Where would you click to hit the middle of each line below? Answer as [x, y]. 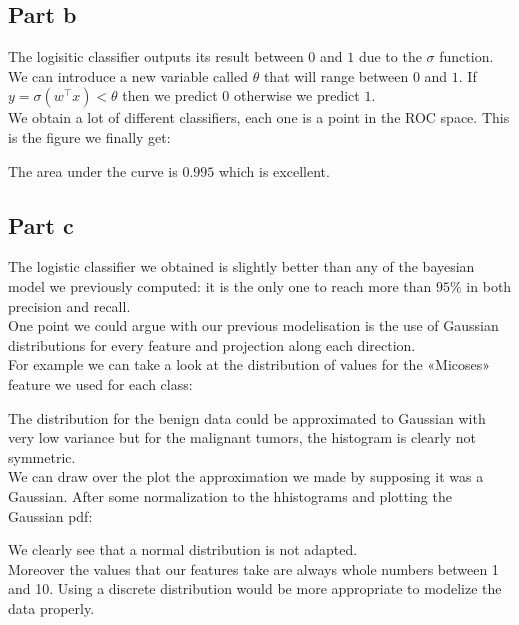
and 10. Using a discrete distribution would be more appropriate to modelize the [255, 588]
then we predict [170, 95]
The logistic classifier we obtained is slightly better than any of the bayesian [241, 266]
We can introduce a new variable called [128, 75]
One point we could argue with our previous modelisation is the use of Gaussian [253, 325]
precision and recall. [69, 305]
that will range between [336, 75]
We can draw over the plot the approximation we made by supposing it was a [246, 476]
